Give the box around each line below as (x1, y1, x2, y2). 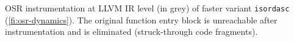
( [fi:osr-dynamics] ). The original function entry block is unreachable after (5, 13, 278, 26)
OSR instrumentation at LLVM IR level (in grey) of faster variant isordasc (5, 2, 290, 14)
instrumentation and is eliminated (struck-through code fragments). (5, 25, 258, 38)
